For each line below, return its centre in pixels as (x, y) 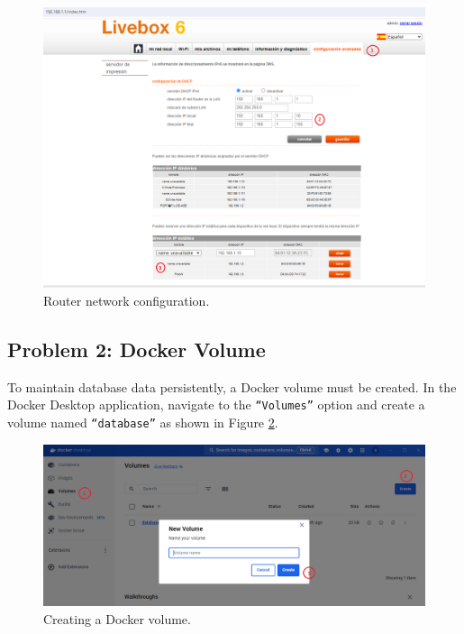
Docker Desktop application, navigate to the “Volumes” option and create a (216, 404)
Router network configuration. (127, 300)
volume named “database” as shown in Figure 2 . (143, 423)
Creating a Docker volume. (117, 618)
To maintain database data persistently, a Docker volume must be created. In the (232, 386)
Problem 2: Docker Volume (136, 349)
